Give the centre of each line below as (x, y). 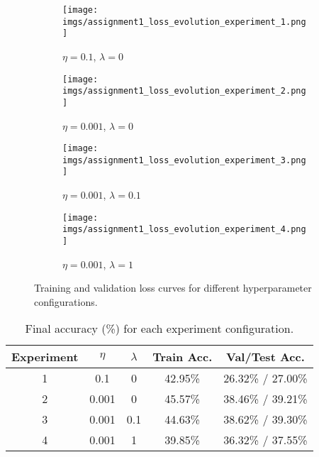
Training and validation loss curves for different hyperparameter (173, 288)
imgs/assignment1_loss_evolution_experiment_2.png (184, 91)
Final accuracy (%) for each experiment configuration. (159, 329)
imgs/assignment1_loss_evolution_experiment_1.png (184, 22)
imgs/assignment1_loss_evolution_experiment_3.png (184, 160)
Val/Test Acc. (265, 357)
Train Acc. (183, 357)
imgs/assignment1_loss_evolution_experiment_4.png (184, 230)
